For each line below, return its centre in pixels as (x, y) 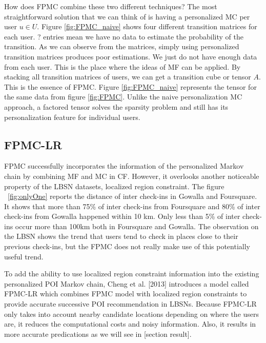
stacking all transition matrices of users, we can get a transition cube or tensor (128, 77)
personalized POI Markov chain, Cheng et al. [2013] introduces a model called (127, 283)
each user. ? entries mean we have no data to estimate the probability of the (124, 36)
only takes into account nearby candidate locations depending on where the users (132, 314)
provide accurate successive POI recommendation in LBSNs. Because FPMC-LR (130, 304)
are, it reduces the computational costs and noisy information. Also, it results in (130, 324)
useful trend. (24, 256)
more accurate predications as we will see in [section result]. (98, 334)
